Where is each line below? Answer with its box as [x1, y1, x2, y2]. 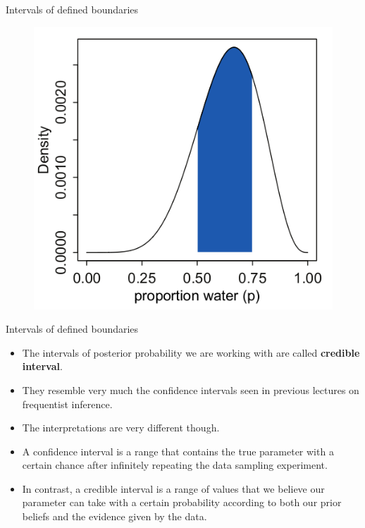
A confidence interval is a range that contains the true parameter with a [22, 443, 334, 458]
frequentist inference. [22, 396, 113, 411]
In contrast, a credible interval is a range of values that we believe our [22, 481, 325, 496]
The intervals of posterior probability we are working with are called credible [22, 345, 360, 360]
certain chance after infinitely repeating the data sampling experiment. [22, 458, 328, 472]
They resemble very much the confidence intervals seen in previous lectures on [22, 382, 359, 397]
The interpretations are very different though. [22, 420, 220, 435]
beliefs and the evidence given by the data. [22, 509, 207, 524]
